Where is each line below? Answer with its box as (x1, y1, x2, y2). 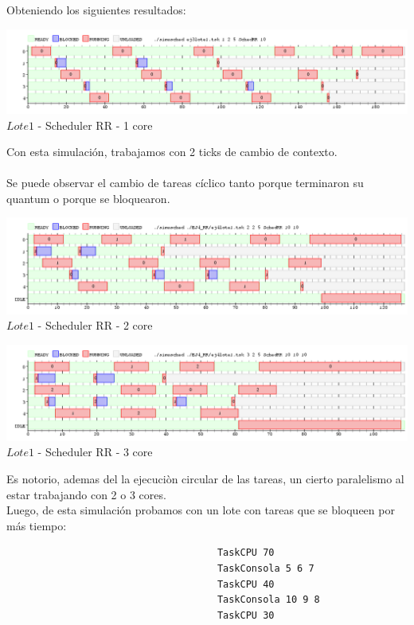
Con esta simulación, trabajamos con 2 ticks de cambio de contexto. (6, 143, 338, 160)
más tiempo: (6, 517, 67, 533)
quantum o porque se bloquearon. (6, 189, 170, 206)
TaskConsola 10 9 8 (217, 594, 320, 606)
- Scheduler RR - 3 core (37, 443, 153, 460)
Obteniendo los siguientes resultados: (6, 2, 186, 18)
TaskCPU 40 (217, 578, 275, 590)
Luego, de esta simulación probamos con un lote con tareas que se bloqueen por (6, 502, 395, 518)
